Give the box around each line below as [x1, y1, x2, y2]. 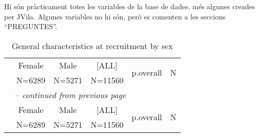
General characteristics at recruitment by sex [11, 39, 173, 52]
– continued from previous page [15, 88, 126, 101]
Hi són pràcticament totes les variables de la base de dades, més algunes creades [4, 1, 255, 11]
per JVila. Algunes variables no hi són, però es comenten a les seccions [4, 11, 226, 21]
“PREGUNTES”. [4, 21, 57, 32]
